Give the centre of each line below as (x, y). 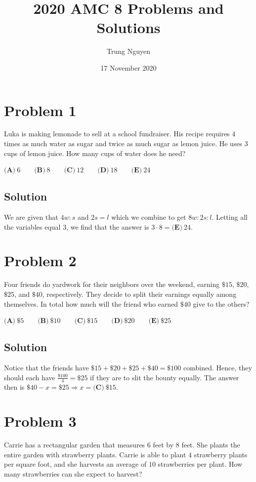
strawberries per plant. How (200, 464)
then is (14, 387)
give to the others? (221, 303)
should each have (30, 377)
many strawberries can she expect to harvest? (73, 473)
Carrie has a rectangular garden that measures (75, 445)
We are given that (31, 217)
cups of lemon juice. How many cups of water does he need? (95, 153)
